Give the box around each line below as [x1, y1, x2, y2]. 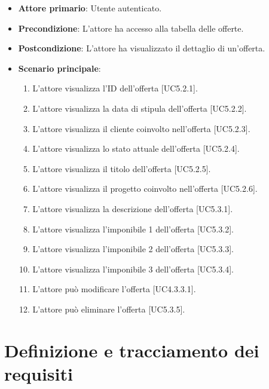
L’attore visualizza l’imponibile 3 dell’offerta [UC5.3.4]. [32, 262, 234, 275]
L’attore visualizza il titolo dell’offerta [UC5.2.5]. [32, 162, 211, 174]
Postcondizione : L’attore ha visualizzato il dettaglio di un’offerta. [18, 42, 265, 54]
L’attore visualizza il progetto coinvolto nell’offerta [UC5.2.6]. [32, 182, 258, 195]
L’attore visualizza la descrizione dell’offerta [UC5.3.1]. [32, 202, 233, 215]
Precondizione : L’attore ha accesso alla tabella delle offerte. [18, 22, 244, 34]
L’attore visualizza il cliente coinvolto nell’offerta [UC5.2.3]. [32, 122, 250, 134]
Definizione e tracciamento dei [4, 338, 259, 362]
